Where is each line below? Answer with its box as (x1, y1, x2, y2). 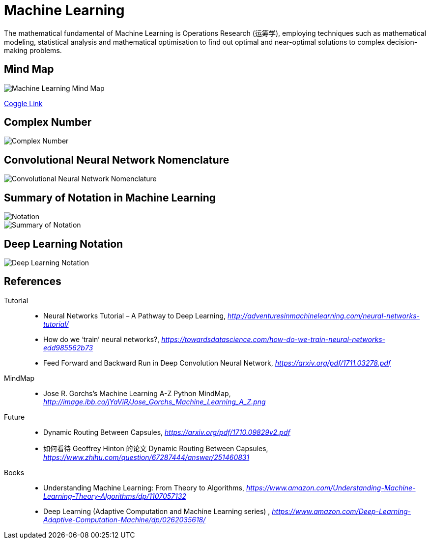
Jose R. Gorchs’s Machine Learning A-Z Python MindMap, (43, 389, 231, 398)
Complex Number (4, 116, 92, 129)
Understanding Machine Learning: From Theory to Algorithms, (43, 483, 245, 492)
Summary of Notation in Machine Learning (4, 191, 216, 204)
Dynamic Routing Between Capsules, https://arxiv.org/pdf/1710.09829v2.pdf (43, 428, 290, 436)
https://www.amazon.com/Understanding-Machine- (246, 483, 416, 492)
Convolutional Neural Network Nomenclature (4, 153, 229, 166)
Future (4, 412, 25, 421)
